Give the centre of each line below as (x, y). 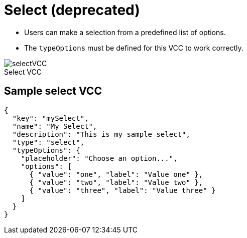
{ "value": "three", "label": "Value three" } (122, 190)
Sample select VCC (53, 91)
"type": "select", (48, 142)
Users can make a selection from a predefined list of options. (125, 32)
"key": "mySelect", (50, 118)
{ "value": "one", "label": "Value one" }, (116, 174)
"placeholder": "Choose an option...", (99, 158)
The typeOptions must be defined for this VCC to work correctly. (134, 48)
